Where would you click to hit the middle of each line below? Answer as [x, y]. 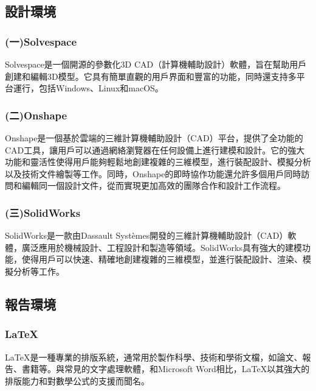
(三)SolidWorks [43, 212]
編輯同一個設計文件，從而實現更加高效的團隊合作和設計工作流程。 [153, 185]
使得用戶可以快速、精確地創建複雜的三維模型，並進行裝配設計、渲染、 [162, 259]
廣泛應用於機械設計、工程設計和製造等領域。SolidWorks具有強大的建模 [162, 247]
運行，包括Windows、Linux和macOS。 [88, 88]
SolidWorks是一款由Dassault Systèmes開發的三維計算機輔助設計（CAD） [146, 235]
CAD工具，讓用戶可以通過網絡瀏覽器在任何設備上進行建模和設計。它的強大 [155, 150]
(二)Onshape [36, 115]
